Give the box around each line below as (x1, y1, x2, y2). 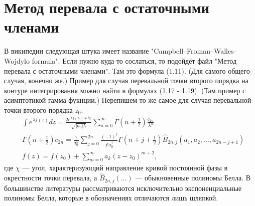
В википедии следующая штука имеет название (4, 46, 149, 56)
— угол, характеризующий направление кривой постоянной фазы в (22, 162, 228, 173)
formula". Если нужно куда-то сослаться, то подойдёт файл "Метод (32, 55, 237, 66)
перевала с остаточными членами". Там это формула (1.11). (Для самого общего (4, 65, 250, 76)
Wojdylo (4, 55, 30, 66)
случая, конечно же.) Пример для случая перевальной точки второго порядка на (4, 75, 248, 86)
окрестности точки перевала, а (4, 172, 97, 183)
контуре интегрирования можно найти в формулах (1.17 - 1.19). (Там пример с (4, 85, 246, 95)
